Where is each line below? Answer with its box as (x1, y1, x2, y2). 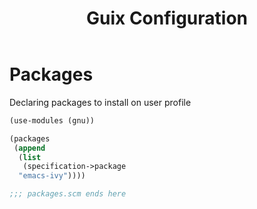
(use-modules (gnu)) (9, 115, 96, 126)
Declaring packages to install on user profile (9, 96, 192, 108)
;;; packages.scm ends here (9, 189, 127, 199)
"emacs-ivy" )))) (18, 171, 86, 181)
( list (18, 152, 42, 162)
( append (13, 143, 46, 153)
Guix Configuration (85, 7, 249, 30)
